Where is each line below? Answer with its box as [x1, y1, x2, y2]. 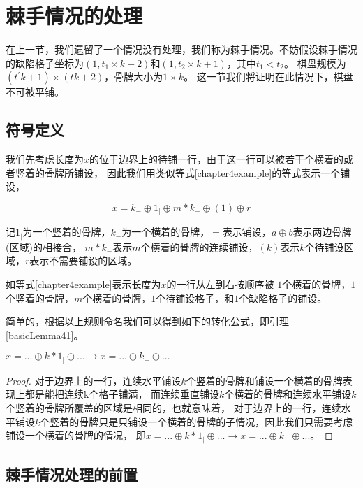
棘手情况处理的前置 [6, 464, 138, 485]
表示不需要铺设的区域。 [29, 253, 138, 268]
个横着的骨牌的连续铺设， [140, 239, 258, 254]
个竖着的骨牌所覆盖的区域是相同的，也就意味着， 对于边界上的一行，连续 [6, 401, 341, 415]
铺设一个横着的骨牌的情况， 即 [6, 428, 146, 443]
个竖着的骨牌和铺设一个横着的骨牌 [186, 373, 343, 387]
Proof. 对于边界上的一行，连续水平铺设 [6, 373, 181, 387]
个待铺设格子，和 [156, 290, 235, 305]
